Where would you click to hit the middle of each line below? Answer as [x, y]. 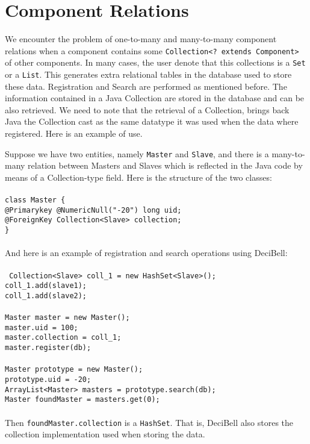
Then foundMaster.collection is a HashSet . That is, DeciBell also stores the [149, 422]
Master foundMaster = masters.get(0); [82, 400]
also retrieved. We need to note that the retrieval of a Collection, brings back [147, 109]
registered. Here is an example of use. [74, 133]
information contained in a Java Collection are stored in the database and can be [155, 98]
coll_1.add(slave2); [46, 295]
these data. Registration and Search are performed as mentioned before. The [146, 86]
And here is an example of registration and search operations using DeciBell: [146, 253]
